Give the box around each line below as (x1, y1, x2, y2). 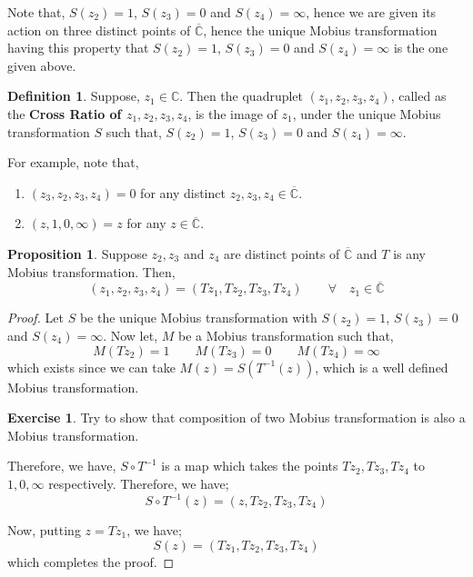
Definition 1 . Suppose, (7, 86, 140, 105)
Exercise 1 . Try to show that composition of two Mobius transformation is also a (7, 408, 466, 427)
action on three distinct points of (7, 20, 191, 39)
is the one (393, 38, 448, 57)
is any (393, 244, 426, 263)
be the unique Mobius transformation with (79, 308, 317, 327)
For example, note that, (7, 153, 139, 172)
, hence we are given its (306, 3, 437, 21)
